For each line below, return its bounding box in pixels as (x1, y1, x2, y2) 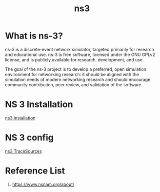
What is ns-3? (5, 30, 63, 41)
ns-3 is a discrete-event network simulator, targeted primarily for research (5, 46, 155, 52)
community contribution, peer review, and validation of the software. (5, 81, 143, 88)
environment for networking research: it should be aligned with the (5, 71, 139, 77)
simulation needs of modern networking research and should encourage (5, 77, 151, 82)
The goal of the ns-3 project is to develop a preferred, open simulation (5, 66, 147, 72)
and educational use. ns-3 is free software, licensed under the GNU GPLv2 (5, 52, 155, 58)
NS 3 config (5, 132, 54, 143)
